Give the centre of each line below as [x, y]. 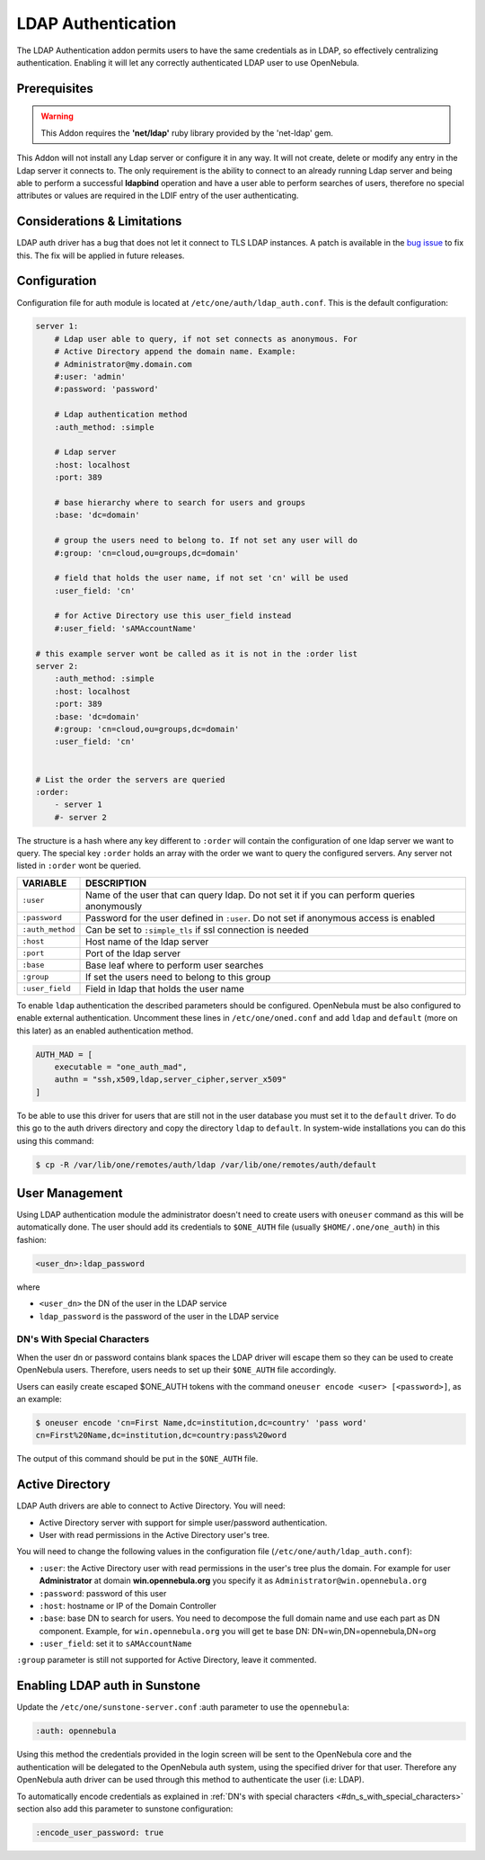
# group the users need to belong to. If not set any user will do [206, 541]
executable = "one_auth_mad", [121, 1067]
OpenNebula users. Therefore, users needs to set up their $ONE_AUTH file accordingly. [176, 1370]
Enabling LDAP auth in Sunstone [109, 1686]
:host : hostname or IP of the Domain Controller [128, 1605]
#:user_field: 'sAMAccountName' [126, 628]
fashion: [31, 1239]
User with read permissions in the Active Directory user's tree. [154, 1534]
